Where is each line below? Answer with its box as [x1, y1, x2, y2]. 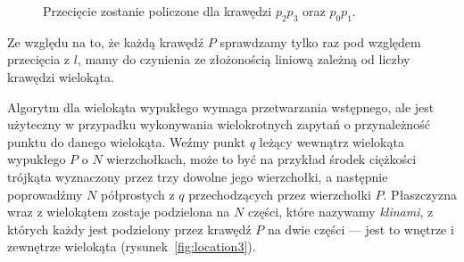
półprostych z [101, 184, 175, 203]
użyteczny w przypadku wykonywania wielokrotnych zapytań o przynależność [7, 115, 430, 134]
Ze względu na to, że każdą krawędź [7, 32, 204, 51]
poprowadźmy [7, 184, 83, 203]
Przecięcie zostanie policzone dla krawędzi [43, 2, 272, 20]
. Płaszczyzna [383, 184, 457, 203]
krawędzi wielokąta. [7, 67, 114, 86]
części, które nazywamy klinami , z [247, 202, 434, 221]
